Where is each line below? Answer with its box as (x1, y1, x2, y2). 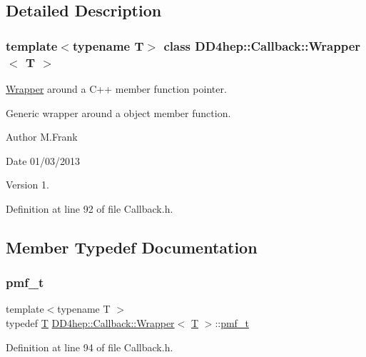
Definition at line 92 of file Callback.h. (6, 201, 173, 216)
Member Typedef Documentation (6, 236, 258, 258)
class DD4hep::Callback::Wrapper (163, 36, 361, 54)
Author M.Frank (6, 129, 78, 144)
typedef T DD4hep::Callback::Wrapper (6, 316, 175, 331)
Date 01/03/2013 (6, 153, 81, 168)
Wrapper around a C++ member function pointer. (6, 81, 227, 96)
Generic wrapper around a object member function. (6, 105, 231, 120)
